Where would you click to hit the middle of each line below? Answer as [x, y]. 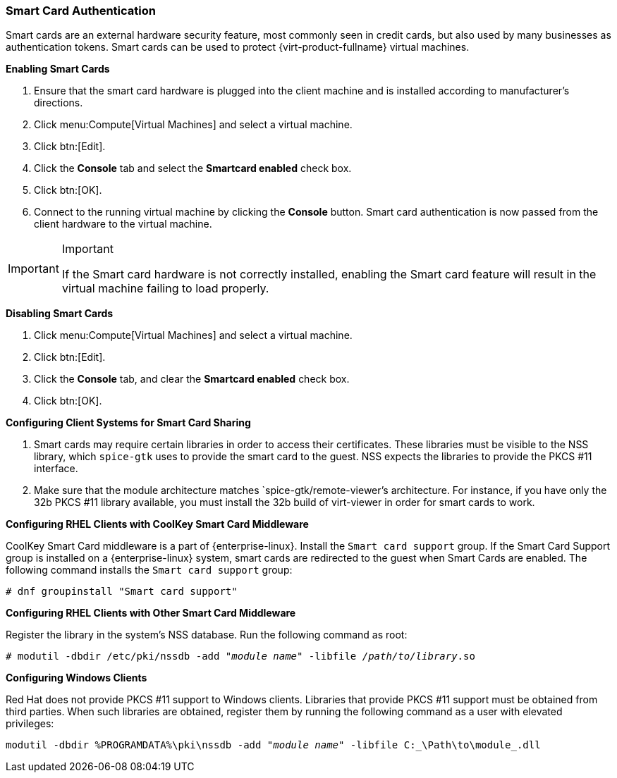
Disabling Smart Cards [60, 314]
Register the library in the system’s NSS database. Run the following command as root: [207, 635]
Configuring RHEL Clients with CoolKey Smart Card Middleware [157, 524]
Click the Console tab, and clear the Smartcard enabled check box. [192, 379]
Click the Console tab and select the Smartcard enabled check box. [193, 168]
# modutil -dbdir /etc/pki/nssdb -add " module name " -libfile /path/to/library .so [240, 656]
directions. [59, 103]
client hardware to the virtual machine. [123, 224]
